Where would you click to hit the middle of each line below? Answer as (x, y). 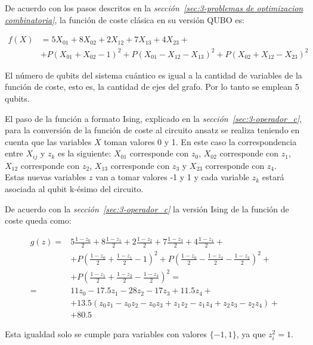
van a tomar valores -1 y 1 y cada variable (173, 177)
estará (273, 177)
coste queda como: (38, 220)
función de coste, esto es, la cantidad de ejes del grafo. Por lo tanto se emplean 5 (152, 87)
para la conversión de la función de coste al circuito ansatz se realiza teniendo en (152, 130)
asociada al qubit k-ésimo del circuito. (74, 188)
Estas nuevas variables (46, 177)
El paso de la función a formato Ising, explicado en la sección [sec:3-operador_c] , (154, 118)
